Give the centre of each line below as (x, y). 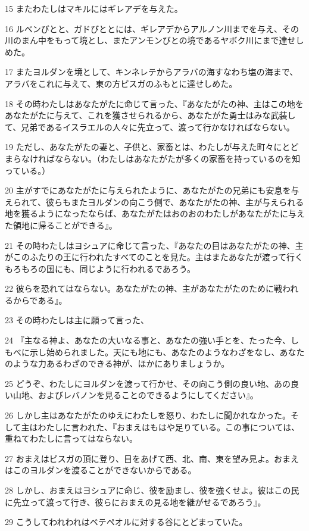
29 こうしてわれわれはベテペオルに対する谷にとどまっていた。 (126, 522)
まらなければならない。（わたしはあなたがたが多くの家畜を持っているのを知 (153, 158)
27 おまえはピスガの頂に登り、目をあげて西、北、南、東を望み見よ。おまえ (152, 458)
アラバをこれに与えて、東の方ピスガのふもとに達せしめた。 (121, 83)
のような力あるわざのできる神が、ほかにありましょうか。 (117, 363)
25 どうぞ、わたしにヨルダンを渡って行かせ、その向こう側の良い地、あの (148, 383)
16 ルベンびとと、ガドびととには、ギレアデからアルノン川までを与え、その (152, 28)
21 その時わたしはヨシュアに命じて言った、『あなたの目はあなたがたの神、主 (154, 245)
